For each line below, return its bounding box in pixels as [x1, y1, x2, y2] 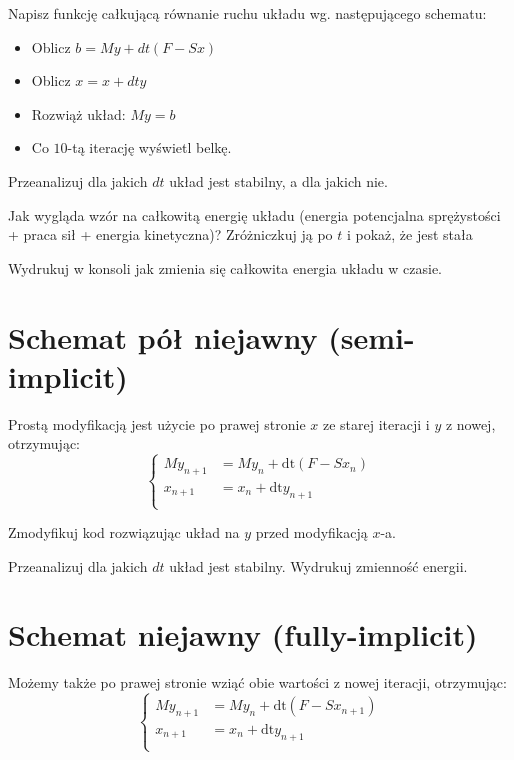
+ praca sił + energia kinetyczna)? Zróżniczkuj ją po [8, 224, 333, 245]
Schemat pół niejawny [8, 316, 318, 357]
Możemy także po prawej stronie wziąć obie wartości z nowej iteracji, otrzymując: [8, 672, 507, 693]
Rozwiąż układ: [31, 103, 126, 124]
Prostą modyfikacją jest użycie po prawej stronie [8, 413, 306, 434]
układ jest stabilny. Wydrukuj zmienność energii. [169, 555, 468, 576]
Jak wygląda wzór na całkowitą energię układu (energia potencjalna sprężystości [8, 204, 501, 225]
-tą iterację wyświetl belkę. [67, 137, 232, 158]
